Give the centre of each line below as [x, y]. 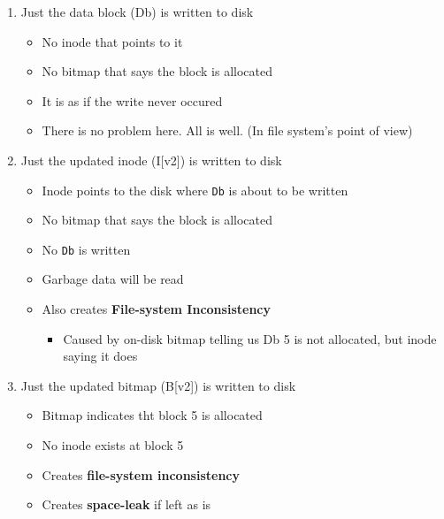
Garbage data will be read [113, 279]
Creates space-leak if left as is [126, 504]
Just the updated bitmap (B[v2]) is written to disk [158, 385]
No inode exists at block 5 [113, 445]
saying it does [100, 356]
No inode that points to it [112, 41]
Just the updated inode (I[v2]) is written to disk [151, 160]
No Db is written [86, 249]
